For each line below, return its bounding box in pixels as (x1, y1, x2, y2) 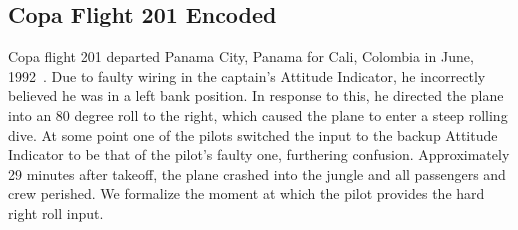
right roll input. (8, 202, 104, 223)
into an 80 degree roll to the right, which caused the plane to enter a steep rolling (8, 104, 508, 125)
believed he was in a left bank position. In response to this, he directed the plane (8, 85, 504, 106)
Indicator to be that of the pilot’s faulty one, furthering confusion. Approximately (8, 144, 510, 165)
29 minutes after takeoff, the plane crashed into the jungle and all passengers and (8, 163, 506, 184)
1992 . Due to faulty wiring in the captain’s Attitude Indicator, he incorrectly (8, 65, 486, 86)
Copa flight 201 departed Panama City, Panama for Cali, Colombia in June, (8, 46, 474, 67)
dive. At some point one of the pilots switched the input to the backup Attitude (8, 124, 498, 145)
